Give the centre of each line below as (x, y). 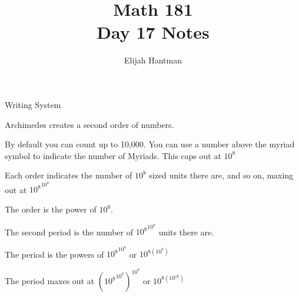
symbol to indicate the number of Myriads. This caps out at (113, 155)
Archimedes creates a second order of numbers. (89, 124)
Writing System (33, 104)
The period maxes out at (50, 281)
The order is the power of (51, 209)
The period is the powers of (54, 254)
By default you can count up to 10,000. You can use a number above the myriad (150, 144)
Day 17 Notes (153, 32)
